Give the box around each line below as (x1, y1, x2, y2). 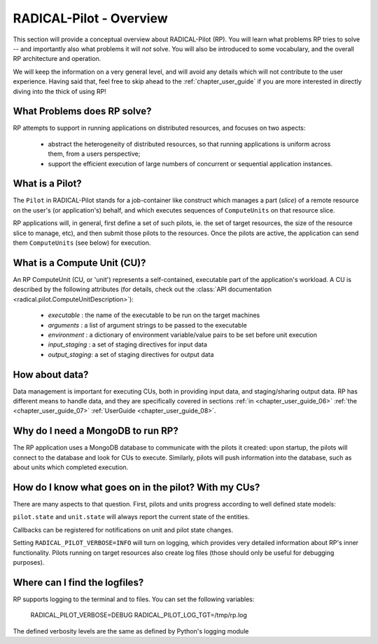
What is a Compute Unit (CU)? (13, 257, 146, 269)
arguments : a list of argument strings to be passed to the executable (48, 321, 248, 329)
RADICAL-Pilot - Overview (13, 11, 168, 26)
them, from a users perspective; (48, 149, 141, 158)
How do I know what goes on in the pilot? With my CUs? (13, 481, 260, 493)
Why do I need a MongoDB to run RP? (13, 425, 178, 437)
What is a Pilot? (13, 177, 82, 189)
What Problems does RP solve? (13, 105, 152, 117)
